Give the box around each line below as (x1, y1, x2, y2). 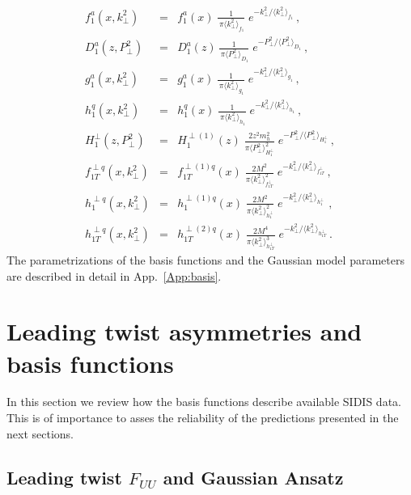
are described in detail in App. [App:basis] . (6, 267, 222, 284)
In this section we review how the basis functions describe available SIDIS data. (6, 393, 401, 410)
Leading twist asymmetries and (6, 315, 362, 348)
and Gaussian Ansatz (163, 464, 344, 489)
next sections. (6, 425, 74, 442)
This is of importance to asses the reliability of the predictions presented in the (6, 409, 399, 426)
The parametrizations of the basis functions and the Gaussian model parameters (6, 251, 405, 268)
